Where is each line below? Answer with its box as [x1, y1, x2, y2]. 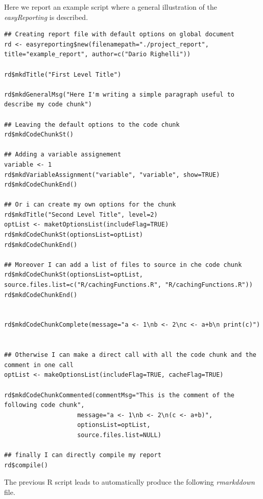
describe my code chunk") [4, 101, 92, 108]
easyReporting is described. [4, 11, 88, 22]
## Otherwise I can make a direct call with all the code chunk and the [4, 351, 256, 359]
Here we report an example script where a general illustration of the [4, 2, 217, 12]
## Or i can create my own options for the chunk [4, 201, 176, 209]
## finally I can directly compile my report [4, 451, 161, 459]
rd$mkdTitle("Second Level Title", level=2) [4, 211, 158, 218]
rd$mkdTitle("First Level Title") [4, 71, 122, 78]
